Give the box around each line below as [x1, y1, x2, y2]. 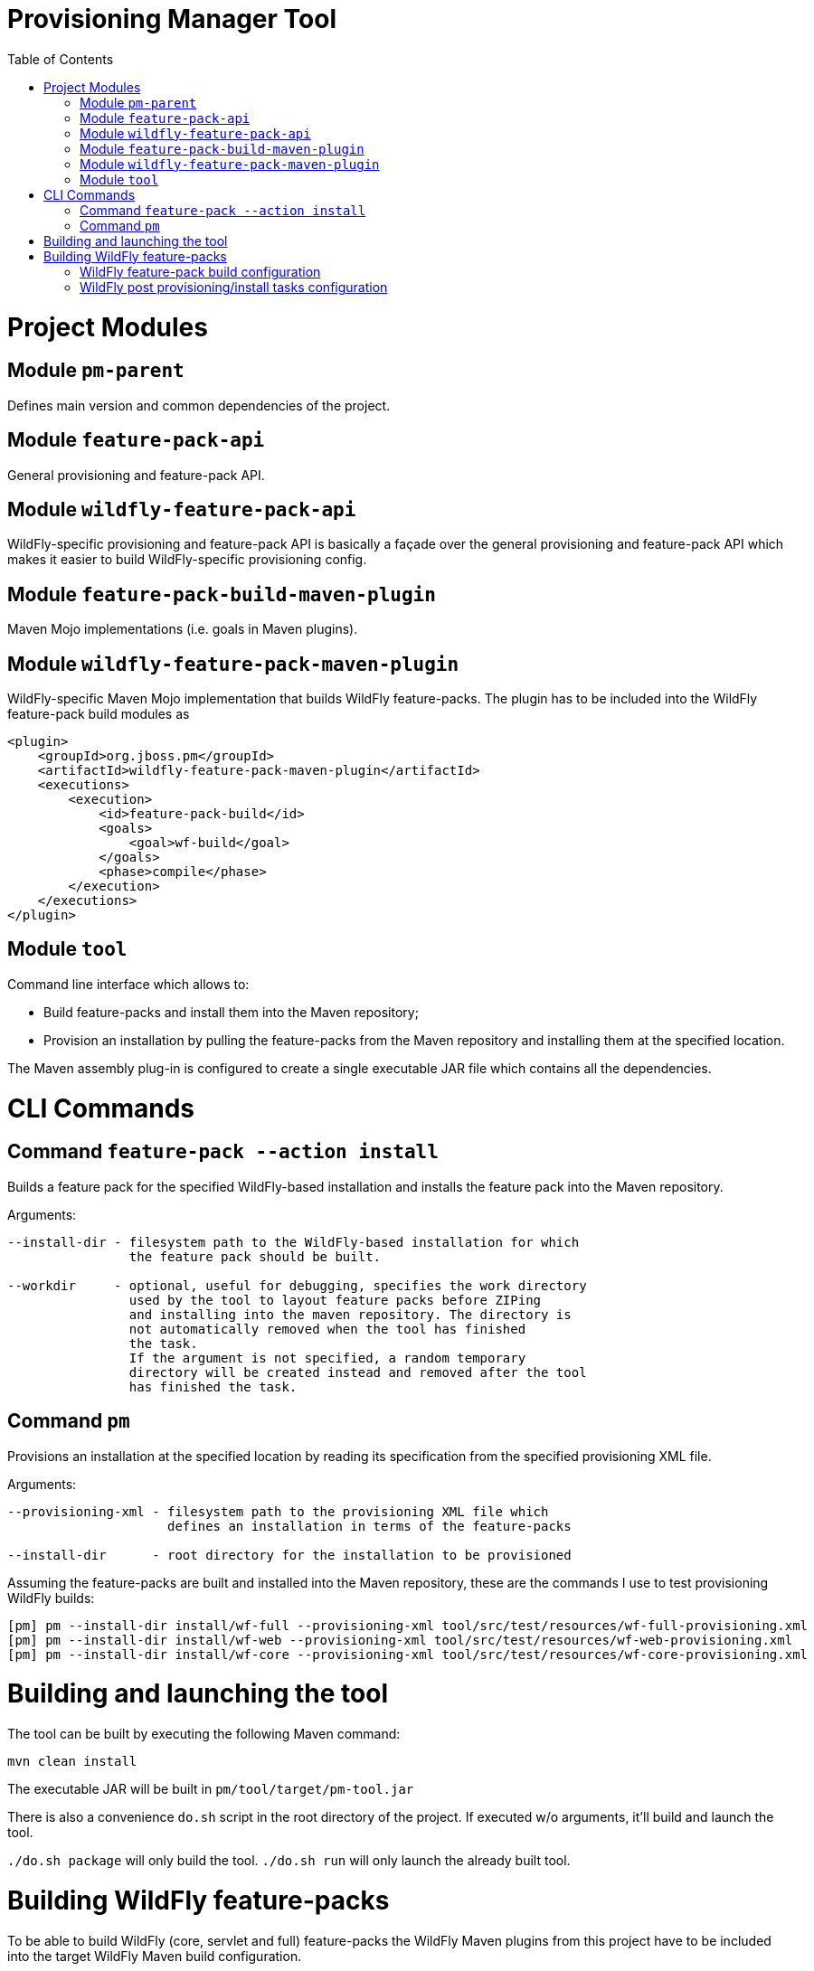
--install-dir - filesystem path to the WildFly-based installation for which [7, 1234, 580, 1250]
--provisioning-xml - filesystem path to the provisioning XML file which [7, 1504, 549, 1519]
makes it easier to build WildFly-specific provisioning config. [7, 552, 367, 568]
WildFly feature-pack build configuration [80, 263, 321, 279]
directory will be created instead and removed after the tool [128, 1364, 587, 1380]
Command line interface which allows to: [7, 976, 250, 992]
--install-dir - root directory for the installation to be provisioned [7, 1547, 572, 1562]
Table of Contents [7, 51, 114, 67]
